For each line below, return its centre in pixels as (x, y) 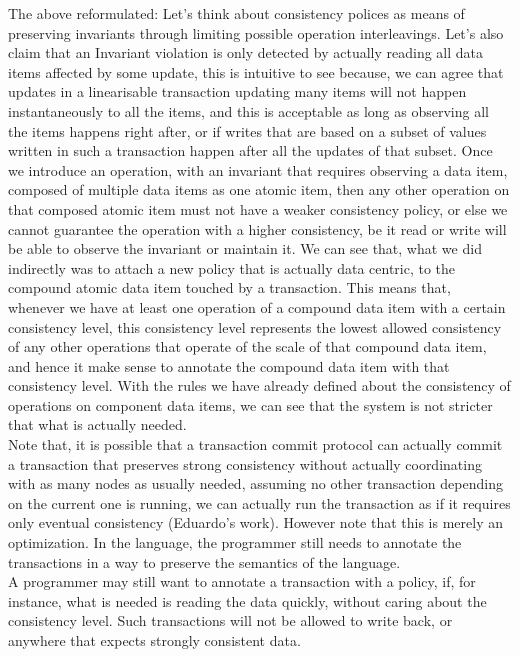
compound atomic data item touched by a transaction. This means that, (229, 287)
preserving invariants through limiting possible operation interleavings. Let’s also (256, 32)
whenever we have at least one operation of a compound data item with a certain (257, 306)
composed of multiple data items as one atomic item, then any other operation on (259, 189)
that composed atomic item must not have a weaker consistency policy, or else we (258, 208)
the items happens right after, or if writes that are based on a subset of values (247, 130)
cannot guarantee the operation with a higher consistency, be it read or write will (257, 228)
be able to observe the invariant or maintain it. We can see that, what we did (245, 248)
